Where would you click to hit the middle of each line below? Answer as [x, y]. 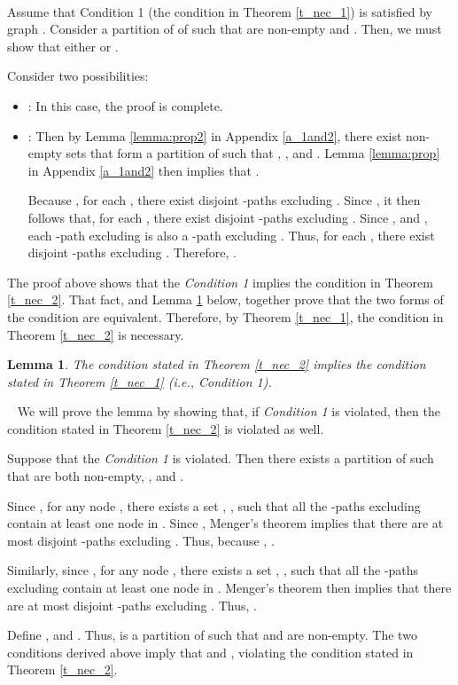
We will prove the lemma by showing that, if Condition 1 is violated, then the [229, 411]
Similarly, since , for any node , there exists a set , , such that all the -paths [213, 570]
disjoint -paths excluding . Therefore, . [132, 252]
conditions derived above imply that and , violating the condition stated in [210, 652]
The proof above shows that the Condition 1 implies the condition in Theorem [220, 282]
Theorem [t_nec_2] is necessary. [96, 334]
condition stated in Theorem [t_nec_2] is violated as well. [166, 428]
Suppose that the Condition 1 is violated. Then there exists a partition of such [221, 458]
